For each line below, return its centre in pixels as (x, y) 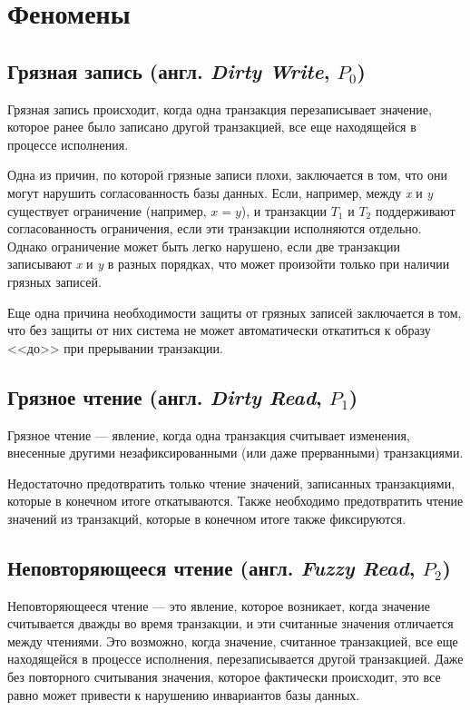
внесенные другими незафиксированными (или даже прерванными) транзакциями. (235, 453)
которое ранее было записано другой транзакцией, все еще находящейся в (212, 127)
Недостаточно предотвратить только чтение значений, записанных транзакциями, (231, 483)
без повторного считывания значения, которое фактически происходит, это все (224, 677)
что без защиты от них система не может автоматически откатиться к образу (219, 330)
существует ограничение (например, (107, 210)
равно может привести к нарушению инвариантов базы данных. (184, 694)
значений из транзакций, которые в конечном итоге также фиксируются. (207, 518)
